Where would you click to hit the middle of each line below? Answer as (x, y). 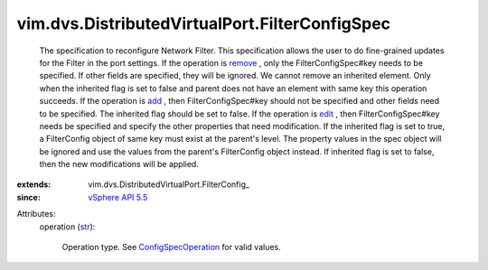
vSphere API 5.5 (118, 197)
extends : (34, 184)
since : (28, 197)
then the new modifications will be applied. (119, 164)
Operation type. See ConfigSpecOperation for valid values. (171, 247)
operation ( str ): (67, 227)
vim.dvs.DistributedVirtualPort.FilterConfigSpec (204, 23)
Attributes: (36, 214)
